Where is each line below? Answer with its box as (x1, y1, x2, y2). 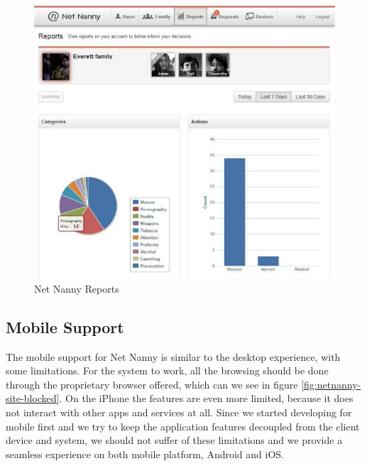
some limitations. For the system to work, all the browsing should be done (6, 363, 329, 378)
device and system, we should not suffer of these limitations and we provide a (6, 433, 343, 448)
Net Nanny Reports (34, 281, 119, 296)
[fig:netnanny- (301, 376, 361, 391)
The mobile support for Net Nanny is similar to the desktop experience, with (6, 349, 341, 364)
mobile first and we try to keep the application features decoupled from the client (6, 418, 360, 433)
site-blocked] (6, 391, 60, 406)
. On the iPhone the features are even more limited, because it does (59, 391, 354, 406)
